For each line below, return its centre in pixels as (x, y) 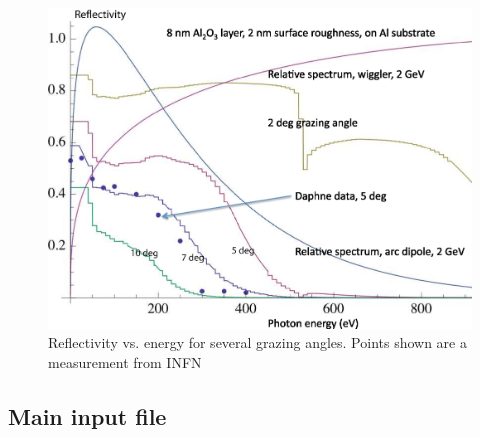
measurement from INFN (125, 361)
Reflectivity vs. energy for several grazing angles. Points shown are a (257, 342)
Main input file (87, 415)
